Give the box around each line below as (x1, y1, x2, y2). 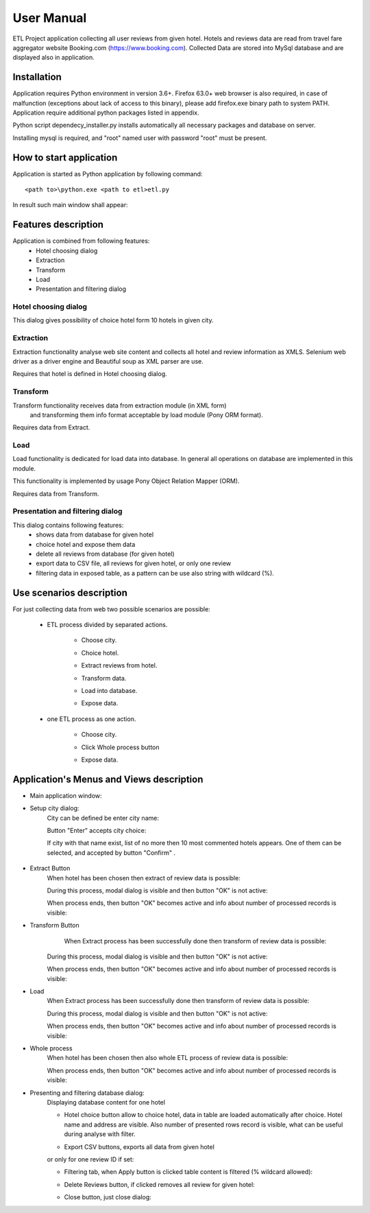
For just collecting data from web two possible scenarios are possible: (12, 604, 210, 613)
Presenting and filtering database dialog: (29, 1088, 145, 1097)
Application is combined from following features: (12, 237, 150, 245)
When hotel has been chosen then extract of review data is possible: (47, 873, 241, 882)
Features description (12, 219, 104, 231)
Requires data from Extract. (12, 423, 90, 432)
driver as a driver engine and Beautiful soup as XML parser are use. (12, 357, 203, 366)
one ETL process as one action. (47, 714, 136, 723)
